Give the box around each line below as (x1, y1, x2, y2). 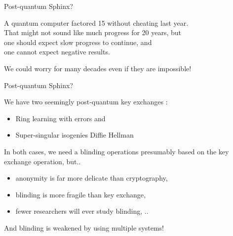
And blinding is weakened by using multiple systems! (4, 222, 164, 233)
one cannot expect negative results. (4, 47, 110, 57)
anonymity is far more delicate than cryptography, (15, 173, 168, 183)
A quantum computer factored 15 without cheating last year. (4, 17, 189, 28)
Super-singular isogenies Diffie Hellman (15, 130, 134, 140)
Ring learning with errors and (15, 113, 106, 123)
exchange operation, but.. (4, 156, 81, 166)
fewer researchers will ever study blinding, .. (15, 206, 149, 216)
